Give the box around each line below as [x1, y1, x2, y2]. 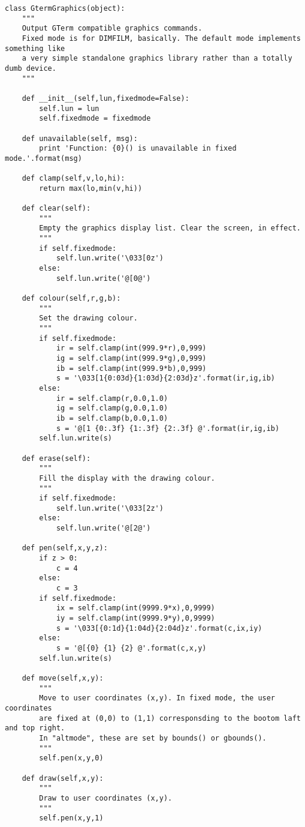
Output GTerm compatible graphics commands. [22, 24, 203, 33]
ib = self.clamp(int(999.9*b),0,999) [56, 364, 207, 373]
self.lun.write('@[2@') [56, 524, 151, 533]
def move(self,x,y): [22, 673, 104, 682]
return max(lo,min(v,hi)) [39, 184, 143, 193]
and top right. [5, 724, 65, 733]
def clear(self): [22, 204, 91, 213]
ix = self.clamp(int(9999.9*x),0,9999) [56, 604, 215, 613]
